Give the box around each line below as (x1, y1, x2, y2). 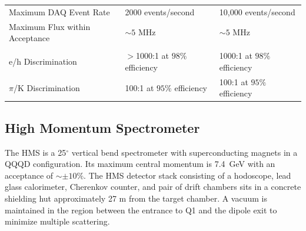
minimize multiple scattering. (5, 215, 110, 227)
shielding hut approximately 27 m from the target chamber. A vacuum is (5, 192, 267, 204)
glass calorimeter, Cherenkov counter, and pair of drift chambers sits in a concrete (5, 180, 301, 193)
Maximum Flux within (9, 20, 91, 32)
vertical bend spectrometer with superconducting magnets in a (71, 146, 298, 158)
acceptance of (5, 169, 54, 181)
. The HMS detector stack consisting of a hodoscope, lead (84, 169, 291, 181)
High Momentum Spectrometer (5, 118, 200, 136)
